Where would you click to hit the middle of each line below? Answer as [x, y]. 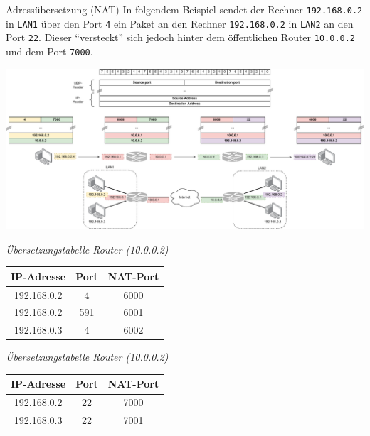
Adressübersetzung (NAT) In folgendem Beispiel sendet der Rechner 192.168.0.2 [184, 9]
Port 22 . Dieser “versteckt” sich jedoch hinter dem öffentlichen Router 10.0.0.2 [181, 37]
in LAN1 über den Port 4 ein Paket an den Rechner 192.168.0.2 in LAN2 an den [180, 23]
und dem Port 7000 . [49, 51]
